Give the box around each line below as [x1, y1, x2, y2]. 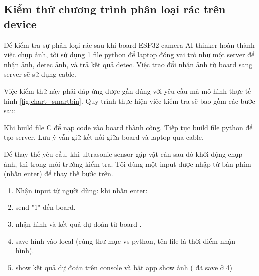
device [4, 16, 37, 31]
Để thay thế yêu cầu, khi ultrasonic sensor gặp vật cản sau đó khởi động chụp [4, 148, 243, 159]
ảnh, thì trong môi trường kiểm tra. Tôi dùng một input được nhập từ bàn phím [4, 158, 251, 169]
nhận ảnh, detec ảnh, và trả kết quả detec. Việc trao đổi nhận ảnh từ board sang [4, 59, 253, 69]
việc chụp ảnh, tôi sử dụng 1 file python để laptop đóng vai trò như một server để [4, 49, 255, 60]
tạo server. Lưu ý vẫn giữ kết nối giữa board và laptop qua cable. [4, 132, 204, 142]
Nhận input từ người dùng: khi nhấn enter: [15, 185, 148, 195]
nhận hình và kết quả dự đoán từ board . [15, 218, 142, 229]
